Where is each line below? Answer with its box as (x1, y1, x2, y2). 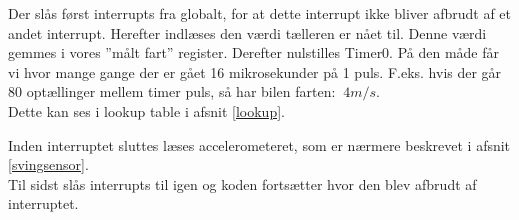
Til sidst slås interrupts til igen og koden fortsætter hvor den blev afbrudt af (8, 173, 477, 194)
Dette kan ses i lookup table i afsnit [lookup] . (8, 100, 285, 121)
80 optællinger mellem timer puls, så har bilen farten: (8, 81, 336, 102)
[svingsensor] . (8, 154, 89, 175)
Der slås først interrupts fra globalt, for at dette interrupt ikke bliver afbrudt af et (8, 3, 512, 23)
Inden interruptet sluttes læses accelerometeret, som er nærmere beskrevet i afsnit (8, 134, 511, 155)
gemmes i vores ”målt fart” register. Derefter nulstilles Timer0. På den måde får (8, 42, 500, 63)
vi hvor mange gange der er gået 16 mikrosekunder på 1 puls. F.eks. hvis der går (8, 61, 502, 82)
